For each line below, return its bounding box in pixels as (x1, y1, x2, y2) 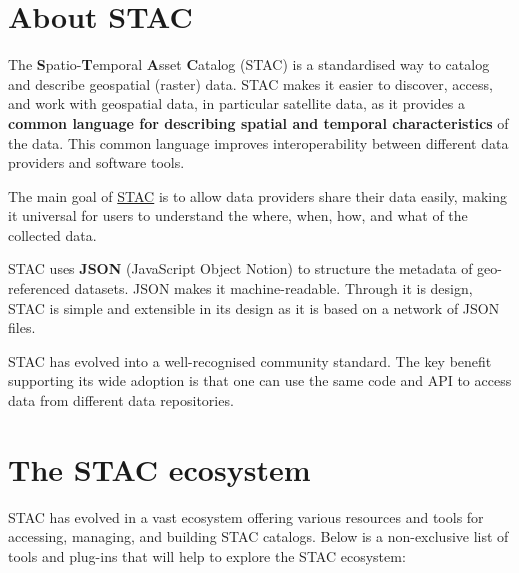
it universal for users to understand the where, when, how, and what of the (8, 205, 468, 226)
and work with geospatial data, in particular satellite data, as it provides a (8, 93, 466, 114)
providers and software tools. (8, 152, 185, 173)
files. (8, 317, 36, 338)
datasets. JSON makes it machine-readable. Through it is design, (74, 278, 473, 299)
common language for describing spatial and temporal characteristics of (8, 112, 509, 133)
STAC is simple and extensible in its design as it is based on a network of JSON (8, 297, 500, 318)
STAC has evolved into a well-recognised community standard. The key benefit (8, 350, 492, 371)
